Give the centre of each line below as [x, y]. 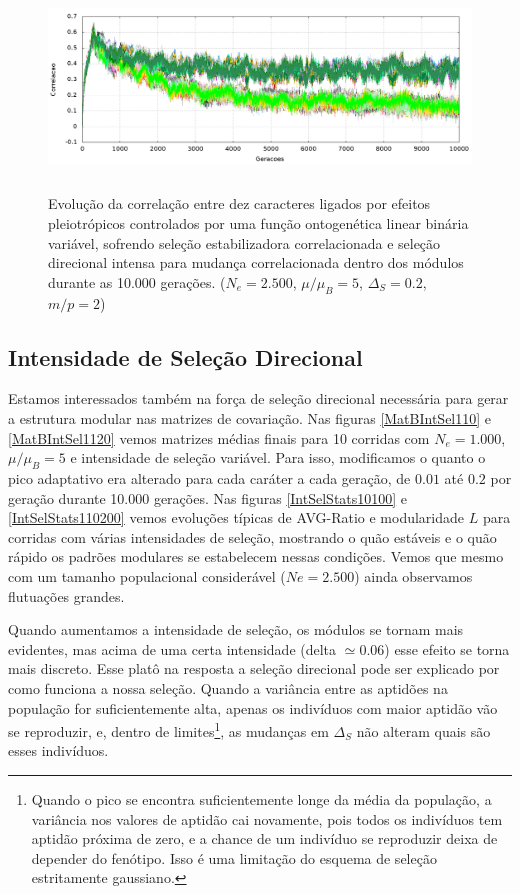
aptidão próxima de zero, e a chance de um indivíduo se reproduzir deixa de [264, 838]
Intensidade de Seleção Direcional [185, 356]
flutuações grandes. [66, 595]
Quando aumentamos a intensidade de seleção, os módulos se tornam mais [236, 629]
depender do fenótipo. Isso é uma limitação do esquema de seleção [234, 857]
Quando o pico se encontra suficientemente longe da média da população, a [261, 798]
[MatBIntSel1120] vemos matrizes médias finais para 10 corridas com [219, 437]
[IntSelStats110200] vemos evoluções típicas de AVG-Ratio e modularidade [236, 517]
